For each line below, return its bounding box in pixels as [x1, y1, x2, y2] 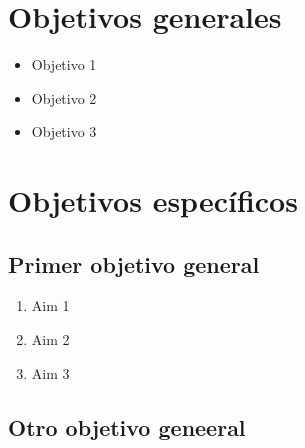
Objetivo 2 [31, 87, 97, 108]
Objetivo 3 [31, 121, 97, 142]
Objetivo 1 [31, 54, 97, 75]
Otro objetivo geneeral [8, 411, 246, 442]
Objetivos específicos [8, 180, 298, 221]
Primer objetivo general [8, 248, 260, 279]
